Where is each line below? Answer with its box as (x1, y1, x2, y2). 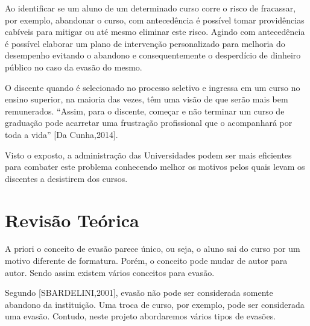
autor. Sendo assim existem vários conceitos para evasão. (5, 266, 215, 278)
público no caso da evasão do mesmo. (5, 60, 142, 73)
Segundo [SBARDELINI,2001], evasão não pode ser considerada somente (5, 286, 273, 299)
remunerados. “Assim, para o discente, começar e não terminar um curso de (5, 104, 285, 117)
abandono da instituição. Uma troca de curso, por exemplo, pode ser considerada (5, 298, 305, 310)
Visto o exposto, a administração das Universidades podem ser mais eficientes (5, 148, 292, 161)
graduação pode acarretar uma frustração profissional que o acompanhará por (5, 116, 293, 129)
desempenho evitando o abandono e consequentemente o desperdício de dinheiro (5, 49, 301, 61)
